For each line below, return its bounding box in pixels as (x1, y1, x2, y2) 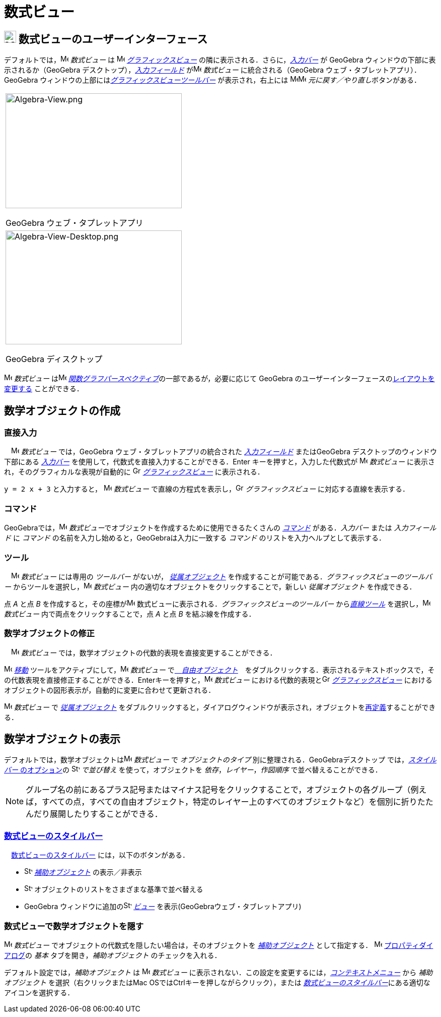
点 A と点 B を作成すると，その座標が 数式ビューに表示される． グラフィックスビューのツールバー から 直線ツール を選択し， (4, 599, 423, 608)
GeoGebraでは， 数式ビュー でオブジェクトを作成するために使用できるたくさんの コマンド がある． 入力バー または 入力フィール (4, 523, 436, 532)
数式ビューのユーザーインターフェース (18, 32, 208, 45)
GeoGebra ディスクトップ (6, 354, 103, 365)
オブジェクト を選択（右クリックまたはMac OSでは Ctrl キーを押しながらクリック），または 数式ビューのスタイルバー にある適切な (4, 978, 430, 987)
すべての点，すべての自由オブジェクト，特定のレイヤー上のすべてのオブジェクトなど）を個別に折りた (42, 797, 425, 807)
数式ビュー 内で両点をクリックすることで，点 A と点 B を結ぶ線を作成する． (4, 609, 256, 618)
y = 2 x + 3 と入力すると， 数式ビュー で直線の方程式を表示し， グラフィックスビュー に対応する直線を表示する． (4, 485, 410, 494)
